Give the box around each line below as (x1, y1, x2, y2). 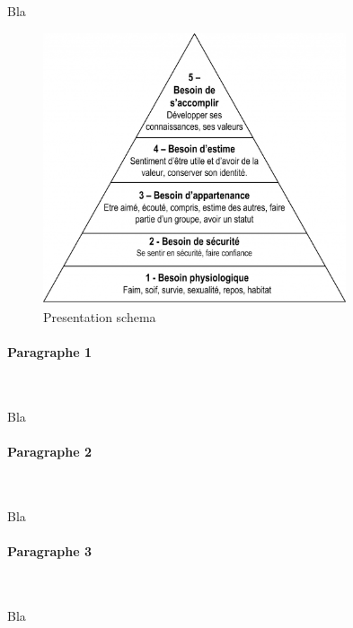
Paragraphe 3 (7, 541, 93, 560)
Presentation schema (43, 307, 156, 326)
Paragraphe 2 (7, 441, 93, 460)
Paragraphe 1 (7, 342, 93, 361)
